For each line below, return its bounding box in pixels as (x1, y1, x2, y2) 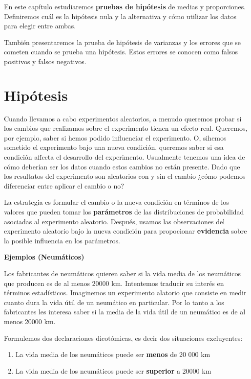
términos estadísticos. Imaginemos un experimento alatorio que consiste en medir (4, 287, 247, 298)
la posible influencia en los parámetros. (4, 235, 120, 245)
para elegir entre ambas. (4, 21, 76, 31)
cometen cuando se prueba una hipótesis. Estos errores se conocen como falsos (4, 47, 238, 57)
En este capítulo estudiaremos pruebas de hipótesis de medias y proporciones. (4, 1, 246, 11)
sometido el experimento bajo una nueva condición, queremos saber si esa (4, 142, 224, 152)
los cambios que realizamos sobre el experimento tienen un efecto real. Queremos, (4, 123, 248, 133)
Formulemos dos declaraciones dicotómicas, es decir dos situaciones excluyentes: (4, 332, 243, 343)
